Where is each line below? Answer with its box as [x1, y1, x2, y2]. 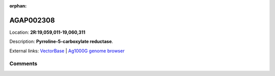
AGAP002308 [9, 16, 56, 25]
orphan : [9, 3, 27, 9]
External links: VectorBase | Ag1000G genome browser [9, 48, 125, 54]
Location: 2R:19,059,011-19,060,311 [9, 29, 86, 35]
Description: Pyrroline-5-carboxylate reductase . [9, 38, 114, 45]
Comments [9, 60, 38, 67]
